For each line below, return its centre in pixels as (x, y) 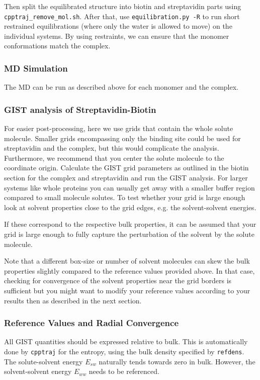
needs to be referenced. (124, 371)
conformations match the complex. (57, 46)
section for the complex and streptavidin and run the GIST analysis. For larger (126, 178)
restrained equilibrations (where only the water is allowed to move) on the (118, 26)
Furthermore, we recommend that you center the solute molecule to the (114, 157)
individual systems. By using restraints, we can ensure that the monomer (117, 36)
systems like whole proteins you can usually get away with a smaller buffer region (129, 187)
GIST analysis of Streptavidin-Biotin (80, 109)
